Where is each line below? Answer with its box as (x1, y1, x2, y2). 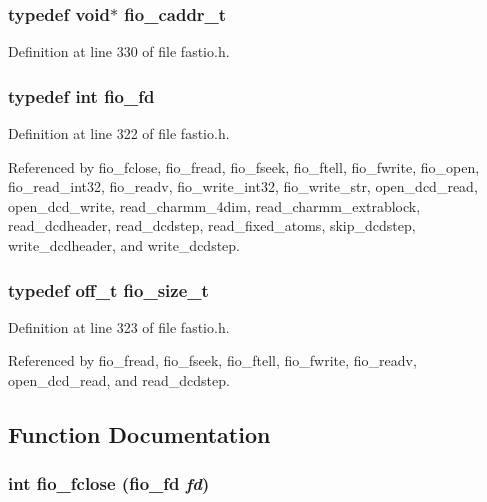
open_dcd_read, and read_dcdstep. (8, 370, 230, 390)
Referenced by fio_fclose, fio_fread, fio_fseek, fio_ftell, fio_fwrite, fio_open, (8, 156, 480, 177)
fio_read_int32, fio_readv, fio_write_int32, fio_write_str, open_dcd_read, (8, 176, 478, 197)
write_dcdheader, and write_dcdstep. (8, 235, 240, 255)
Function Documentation (8, 418, 271, 449)
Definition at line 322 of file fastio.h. (8, 123, 230, 144)
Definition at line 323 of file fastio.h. (8, 316, 230, 337)
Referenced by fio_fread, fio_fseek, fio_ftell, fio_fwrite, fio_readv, (8, 350, 417, 371)
